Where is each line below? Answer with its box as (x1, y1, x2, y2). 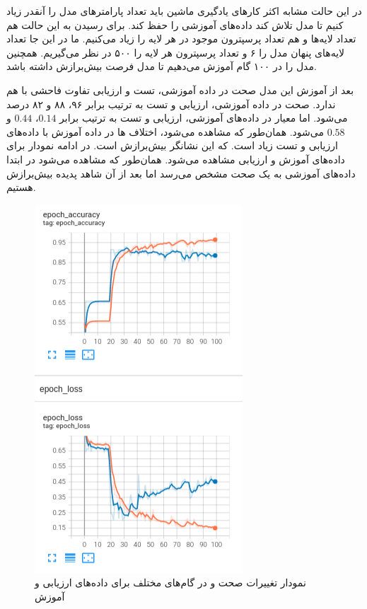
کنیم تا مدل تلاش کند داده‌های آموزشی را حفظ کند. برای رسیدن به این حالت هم (6, 17, 344, 32)
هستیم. (6, 180, 36, 195)
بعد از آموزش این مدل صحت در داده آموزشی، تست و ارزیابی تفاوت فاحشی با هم (6, 82, 354, 97)
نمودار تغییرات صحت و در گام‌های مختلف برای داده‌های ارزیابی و (35, 575, 306, 590)
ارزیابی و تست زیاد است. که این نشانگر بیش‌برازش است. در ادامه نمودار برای (6, 138, 338, 153)
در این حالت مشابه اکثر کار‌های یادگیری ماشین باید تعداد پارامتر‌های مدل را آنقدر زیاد (6, 4, 362, 18)
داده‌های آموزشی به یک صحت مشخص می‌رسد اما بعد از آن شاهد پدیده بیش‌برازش (6, 166, 356, 180)
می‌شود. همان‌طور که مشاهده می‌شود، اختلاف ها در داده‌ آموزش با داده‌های (6, 124, 324, 139)
